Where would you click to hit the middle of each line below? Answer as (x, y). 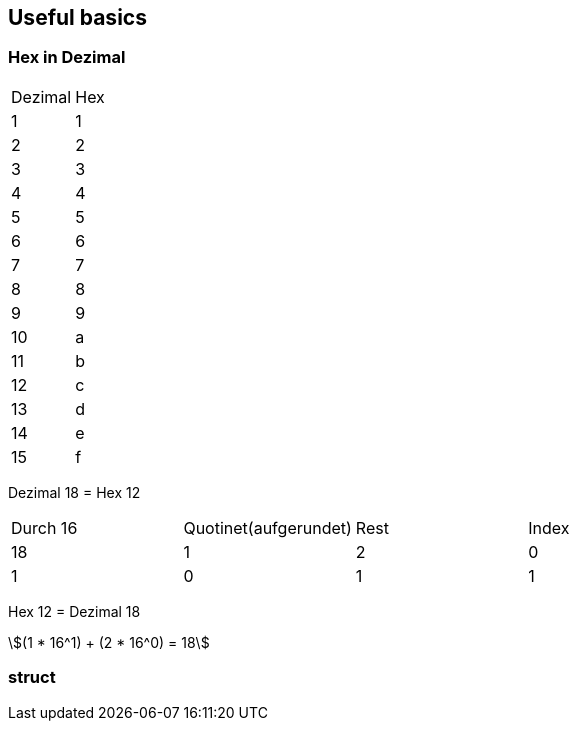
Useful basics (77, 17)
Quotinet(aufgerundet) (267, 527)
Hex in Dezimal (67, 57)
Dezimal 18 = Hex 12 (74, 492)
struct (32, 677)
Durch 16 (44, 527)
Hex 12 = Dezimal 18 (74, 611)
